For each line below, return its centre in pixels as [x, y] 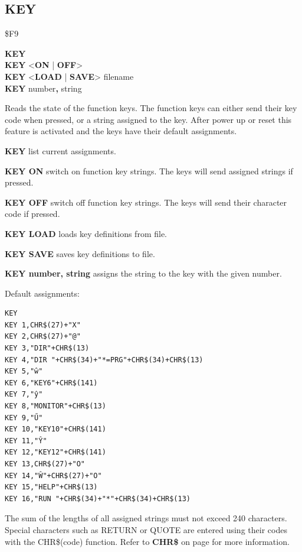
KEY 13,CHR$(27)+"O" [45, 464]
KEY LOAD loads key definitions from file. [86, 233]
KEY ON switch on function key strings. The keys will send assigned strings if [149, 171]
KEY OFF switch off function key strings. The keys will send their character [146, 202]
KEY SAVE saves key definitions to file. [80, 253]
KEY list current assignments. [60, 150]
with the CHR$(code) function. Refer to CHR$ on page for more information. [147, 541]
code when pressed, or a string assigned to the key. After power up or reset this [148, 119]
